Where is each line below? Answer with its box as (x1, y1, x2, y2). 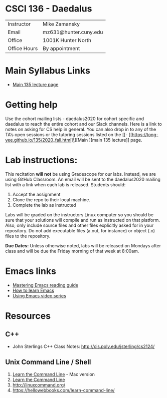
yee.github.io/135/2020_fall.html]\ (5, 137, 75, 143)
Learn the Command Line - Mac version (12, 371, 95, 377)
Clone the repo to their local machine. (12, 196, 91, 203)
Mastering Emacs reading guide (12, 282, 79, 288)
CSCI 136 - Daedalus (5, 3, 92, 15)
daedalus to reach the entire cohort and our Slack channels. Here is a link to (5, 121, 162, 127)
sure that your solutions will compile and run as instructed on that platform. (5, 217, 160, 223)
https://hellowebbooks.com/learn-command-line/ (12, 387, 115, 393)
